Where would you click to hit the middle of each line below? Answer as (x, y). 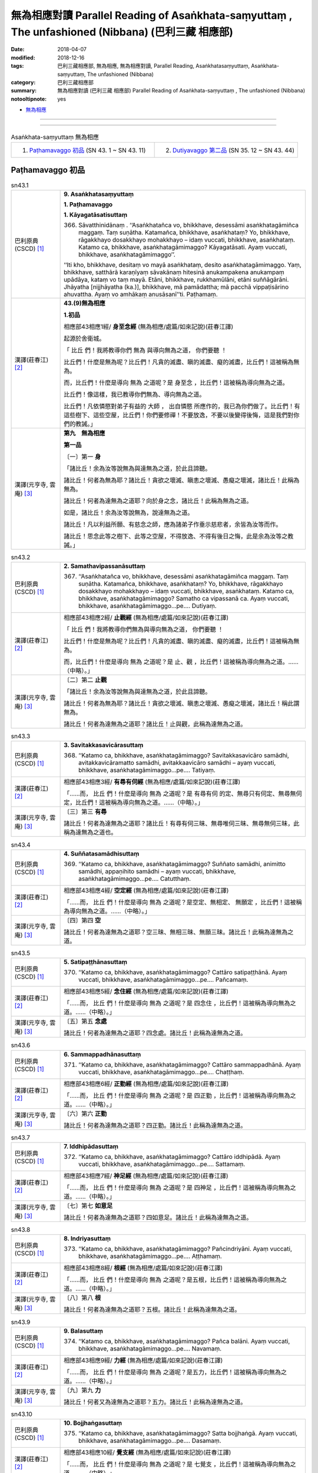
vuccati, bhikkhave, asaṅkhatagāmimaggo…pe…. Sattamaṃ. (162, 1164)
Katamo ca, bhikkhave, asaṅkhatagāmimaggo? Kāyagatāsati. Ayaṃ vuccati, (183, 247)
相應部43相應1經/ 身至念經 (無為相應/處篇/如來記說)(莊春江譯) (149, 326)
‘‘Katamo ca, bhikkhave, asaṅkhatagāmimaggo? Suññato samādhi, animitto (182, 864)
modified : (23, 57)
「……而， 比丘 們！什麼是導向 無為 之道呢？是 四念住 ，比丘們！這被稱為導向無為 (177, 1003)
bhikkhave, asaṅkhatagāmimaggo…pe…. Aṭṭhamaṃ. (150, 1256)
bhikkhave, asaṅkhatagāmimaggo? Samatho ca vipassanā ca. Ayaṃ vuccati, (184, 599)
